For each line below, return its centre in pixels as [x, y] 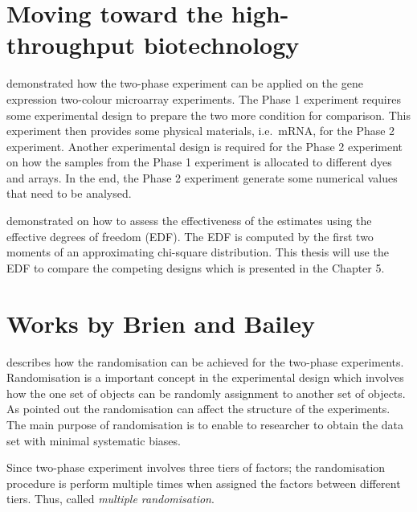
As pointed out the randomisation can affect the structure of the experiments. [198, 409]
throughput [71, 45]
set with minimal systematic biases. [94, 440]
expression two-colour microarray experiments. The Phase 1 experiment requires [204, 98]
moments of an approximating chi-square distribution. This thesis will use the [198, 252]
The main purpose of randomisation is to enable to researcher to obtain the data [205, 424]
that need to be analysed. [69, 193]
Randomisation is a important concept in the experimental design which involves [205, 377]
